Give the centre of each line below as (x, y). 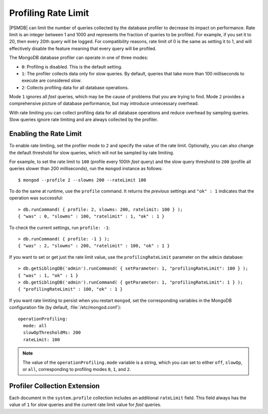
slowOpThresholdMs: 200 (52, 333)
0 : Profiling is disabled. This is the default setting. (72, 66)
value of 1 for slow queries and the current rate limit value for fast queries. (85, 405)
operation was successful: (36, 198)
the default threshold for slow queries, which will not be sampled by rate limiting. (92, 152)
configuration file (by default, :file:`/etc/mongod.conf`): (65, 307)
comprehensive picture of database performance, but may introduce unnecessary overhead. (104, 104)
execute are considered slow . (52, 81)
